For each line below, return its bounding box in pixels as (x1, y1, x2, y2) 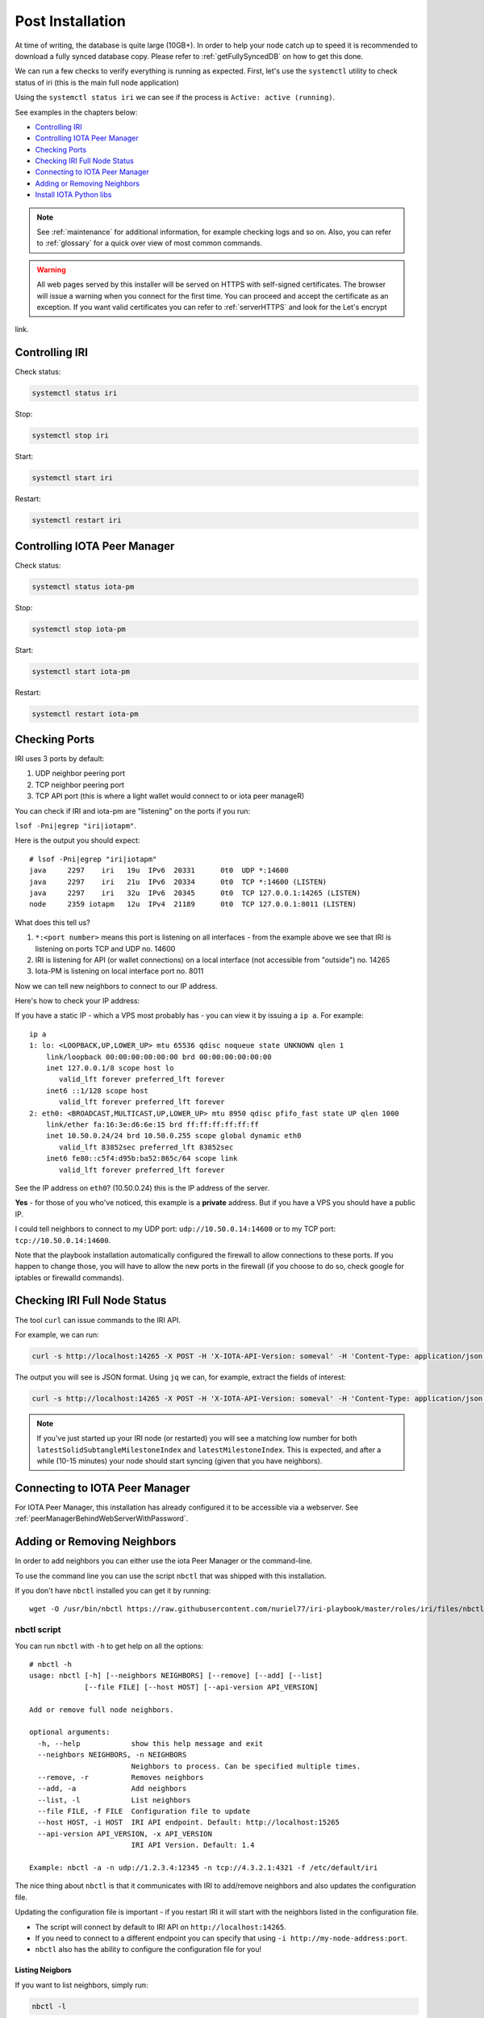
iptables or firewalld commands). (15, 1272, 124, 1283)
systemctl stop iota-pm (31, 624, 127, 634)
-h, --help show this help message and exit (37, 1739, 264, 1748)
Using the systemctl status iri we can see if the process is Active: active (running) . (15, 93, 336, 103)
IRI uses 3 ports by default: (15, 754, 105, 764)
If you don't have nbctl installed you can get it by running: (15, 1586, 211, 1596)
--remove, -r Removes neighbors (37, 1773, 204, 1781)
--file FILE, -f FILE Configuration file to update (37, 1807, 251, 1816)
